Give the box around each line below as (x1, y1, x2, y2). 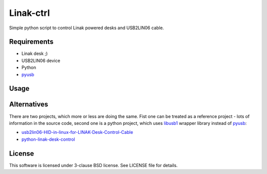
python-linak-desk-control (21, 136, 75, 142)
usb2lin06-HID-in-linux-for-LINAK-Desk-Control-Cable (21, 129, 133, 135)
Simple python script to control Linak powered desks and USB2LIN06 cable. (9, 25, 164, 31)
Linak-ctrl (9, 7, 50, 18)
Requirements (9, 38, 54, 46)
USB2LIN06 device (21, 58, 60, 63)
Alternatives (9, 100, 48, 109)
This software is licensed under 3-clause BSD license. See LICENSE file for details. (9, 162, 178, 168)
